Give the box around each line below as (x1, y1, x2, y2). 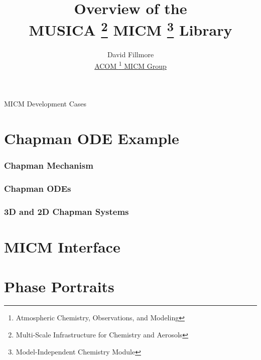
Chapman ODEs (4, 182, 71, 195)
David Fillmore (107, 49, 154, 59)
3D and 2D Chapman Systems (4, 205, 129, 218)
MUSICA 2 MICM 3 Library (29, 18, 232, 40)
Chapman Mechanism (4, 159, 93, 172)
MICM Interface (4, 236, 120, 257)
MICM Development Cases (4, 98, 87, 109)
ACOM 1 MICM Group (94, 59, 167, 71)
